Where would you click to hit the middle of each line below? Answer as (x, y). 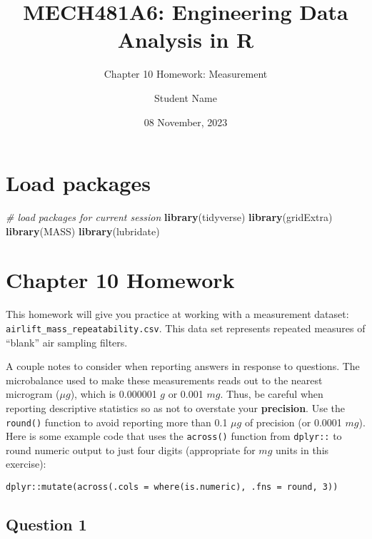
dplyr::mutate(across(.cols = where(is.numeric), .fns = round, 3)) (172, 487)
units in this (302, 450)
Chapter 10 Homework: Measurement (186, 74)
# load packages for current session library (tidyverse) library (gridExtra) (169, 217)
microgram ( (33, 394)
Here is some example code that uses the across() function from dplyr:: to (174, 436)
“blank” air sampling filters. (67, 342)
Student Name (186, 97)
